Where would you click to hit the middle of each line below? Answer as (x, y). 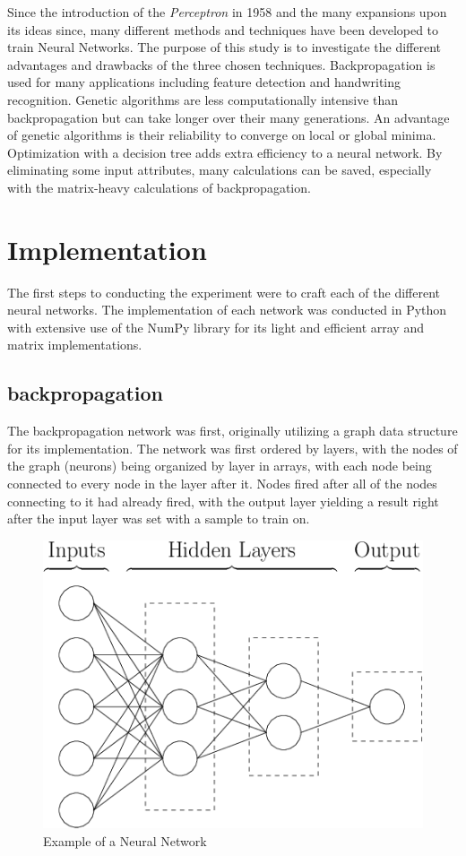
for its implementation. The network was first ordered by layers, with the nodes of (233, 448)
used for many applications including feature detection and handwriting (204, 82)
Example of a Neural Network (125, 840)
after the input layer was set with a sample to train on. (159, 519)
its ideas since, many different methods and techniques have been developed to (223, 29)
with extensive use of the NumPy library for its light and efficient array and (216, 327)
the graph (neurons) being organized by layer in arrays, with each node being (220, 466)
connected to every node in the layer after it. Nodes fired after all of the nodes (222, 484)
